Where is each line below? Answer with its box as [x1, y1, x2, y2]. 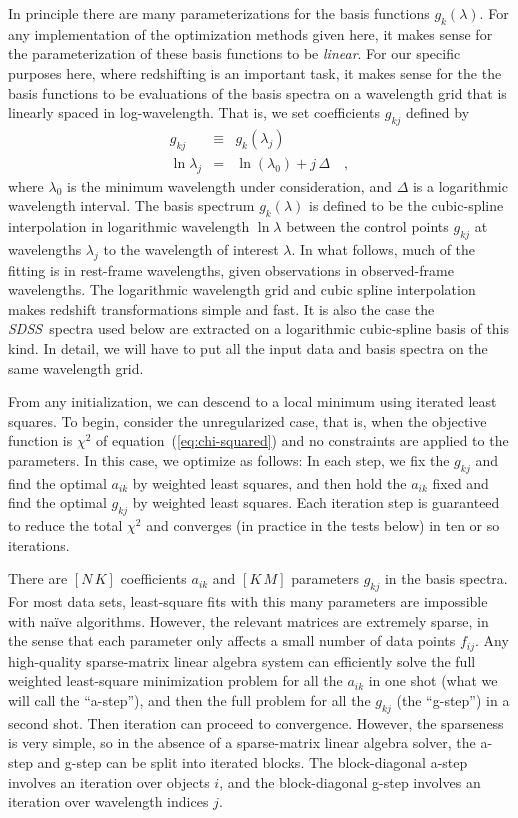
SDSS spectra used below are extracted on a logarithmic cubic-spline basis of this [8, 318, 510, 339]
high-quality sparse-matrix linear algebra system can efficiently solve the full [8, 650, 476, 671]
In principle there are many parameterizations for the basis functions [8, 3, 430, 23]
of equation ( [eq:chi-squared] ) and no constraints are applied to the [96, 430, 509, 451]
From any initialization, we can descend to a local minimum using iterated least [8, 391, 497, 412]
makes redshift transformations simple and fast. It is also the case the [8, 298, 435, 319]
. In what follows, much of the [291, 238, 476, 259]
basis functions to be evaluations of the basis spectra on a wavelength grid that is [8, 82, 507, 103]
